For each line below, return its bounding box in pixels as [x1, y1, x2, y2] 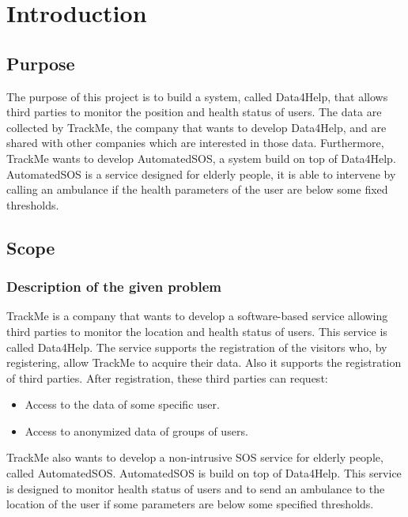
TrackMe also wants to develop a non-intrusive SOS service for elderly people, [6, 449, 383, 466]
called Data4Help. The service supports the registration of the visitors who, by [6, 338, 387, 355]
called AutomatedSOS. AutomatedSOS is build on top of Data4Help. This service [6, 465, 402, 481]
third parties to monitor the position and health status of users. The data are [6, 104, 382, 120]
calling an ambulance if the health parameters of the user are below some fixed [6, 181, 388, 198]
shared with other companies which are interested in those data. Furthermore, [6, 134, 384, 151]
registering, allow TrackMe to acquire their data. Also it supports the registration [6, 354, 402, 371]
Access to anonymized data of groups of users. [25, 422, 248, 439]
